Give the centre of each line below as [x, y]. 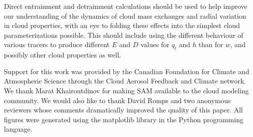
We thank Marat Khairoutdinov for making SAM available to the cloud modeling [126, 90]
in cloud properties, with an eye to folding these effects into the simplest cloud [122, 25]
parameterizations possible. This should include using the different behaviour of [124, 35]
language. [18, 129]
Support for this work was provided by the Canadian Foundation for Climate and [127, 71]
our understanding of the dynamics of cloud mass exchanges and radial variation [125, 15]
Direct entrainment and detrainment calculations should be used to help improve [126, 6]
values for [155, 44]
